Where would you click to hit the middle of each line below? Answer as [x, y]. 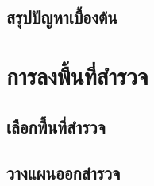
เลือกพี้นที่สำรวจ [56, 126]
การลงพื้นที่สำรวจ [77, 75]
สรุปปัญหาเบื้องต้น [62, 17]
